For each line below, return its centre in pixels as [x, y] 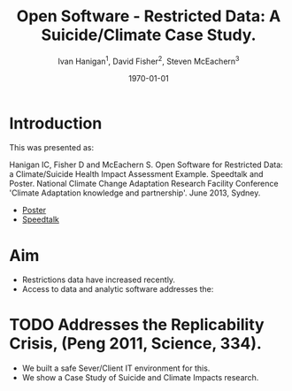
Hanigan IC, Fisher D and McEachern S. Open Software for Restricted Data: [146, 165]
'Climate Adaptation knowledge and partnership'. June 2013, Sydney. [135, 193]
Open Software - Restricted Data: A [149, 16]
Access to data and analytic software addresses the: [118, 289]
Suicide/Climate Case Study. [149, 35]
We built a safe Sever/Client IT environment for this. [116, 368]
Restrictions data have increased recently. [98, 280]
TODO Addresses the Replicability [137, 325]
